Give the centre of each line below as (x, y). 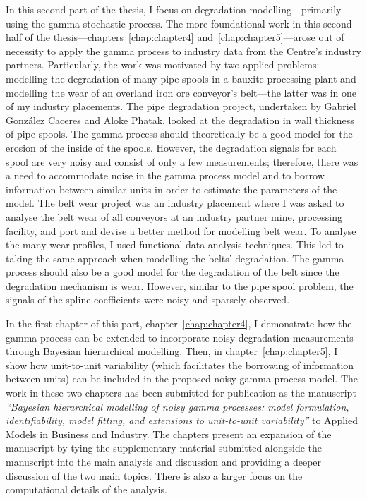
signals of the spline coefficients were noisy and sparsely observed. (148, 300)
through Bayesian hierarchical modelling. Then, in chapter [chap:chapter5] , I (172, 351)
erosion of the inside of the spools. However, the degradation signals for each (171, 147)
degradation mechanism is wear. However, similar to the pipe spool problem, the (180, 285)
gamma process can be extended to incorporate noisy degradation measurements (180, 337)
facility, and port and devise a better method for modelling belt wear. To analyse (181, 230)
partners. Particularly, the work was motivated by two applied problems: (163, 65)
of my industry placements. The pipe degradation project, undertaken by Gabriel (181, 106)
